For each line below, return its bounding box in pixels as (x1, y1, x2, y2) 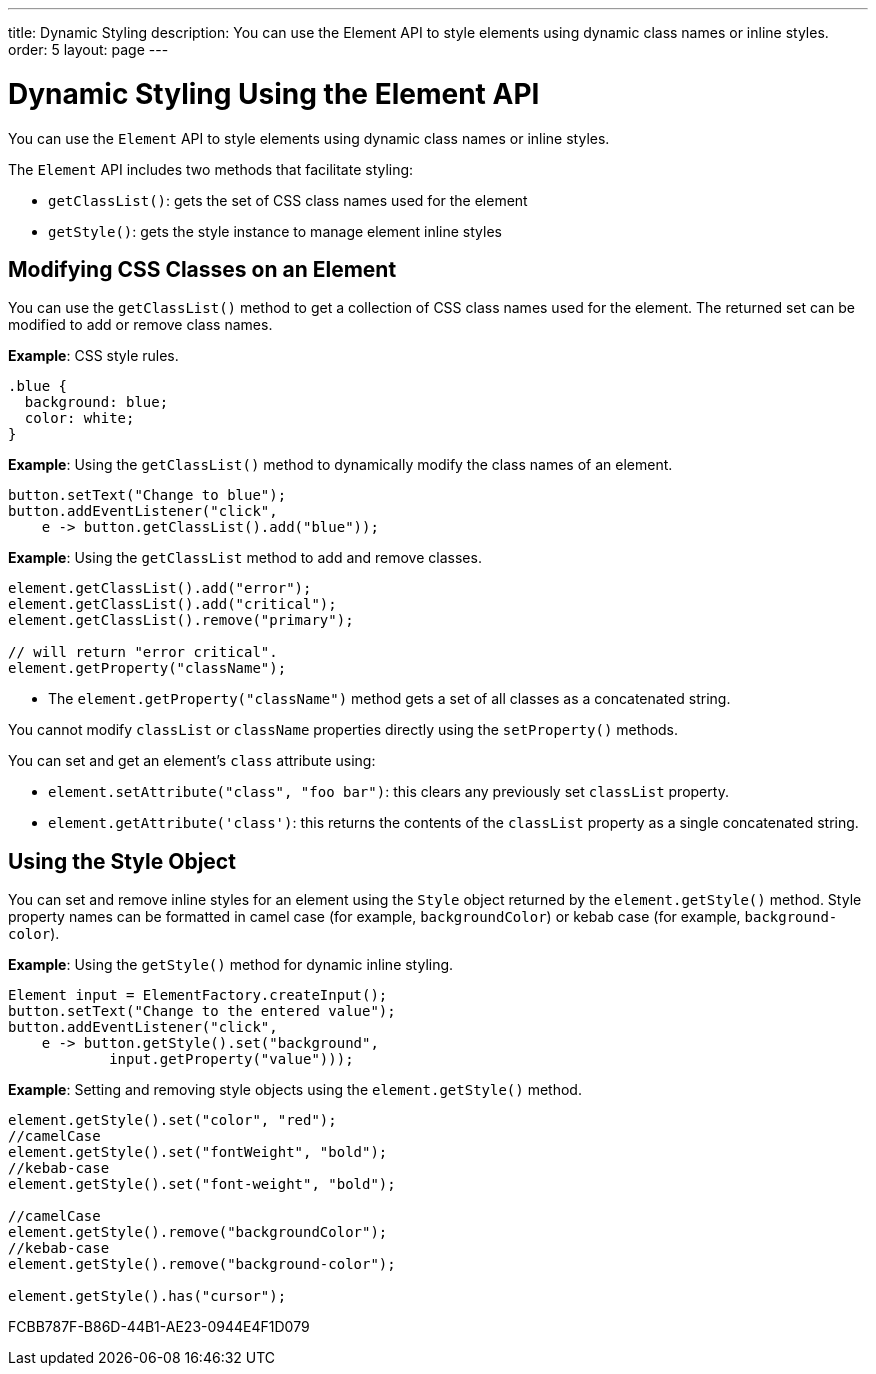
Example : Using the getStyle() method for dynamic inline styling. (8, 956, 454, 974)
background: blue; (24, 394, 169, 411)
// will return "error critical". (8, 644, 278, 661)
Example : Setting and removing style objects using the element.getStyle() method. (8, 1081, 582, 1099)
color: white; (24, 410, 135, 427)
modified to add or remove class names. (8, 316, 273, 334)
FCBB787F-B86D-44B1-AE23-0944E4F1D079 (8, 1318, 310, 1336)
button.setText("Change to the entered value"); (8, 1003, 396, 1020)
